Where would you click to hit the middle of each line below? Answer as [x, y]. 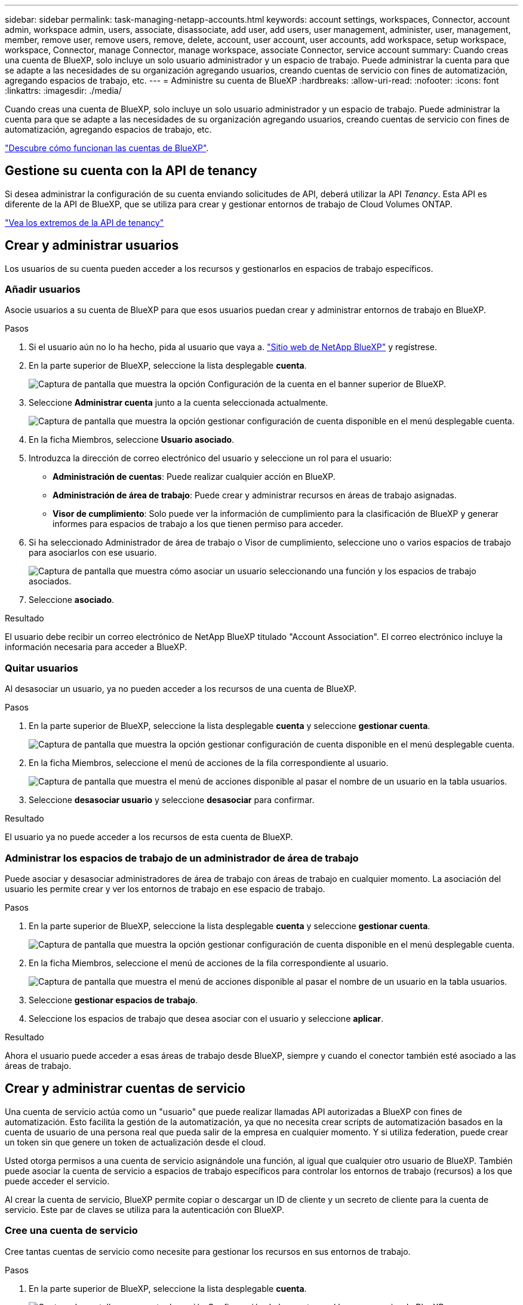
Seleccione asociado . [72, 600]
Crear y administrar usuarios [92, 246]
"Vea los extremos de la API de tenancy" [84, 222]
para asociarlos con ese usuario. [93, 553]
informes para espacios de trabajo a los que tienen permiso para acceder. [198, 524]
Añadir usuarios [43, 290]
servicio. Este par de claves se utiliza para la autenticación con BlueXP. [145, 1209]
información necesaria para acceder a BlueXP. [96, 647]
